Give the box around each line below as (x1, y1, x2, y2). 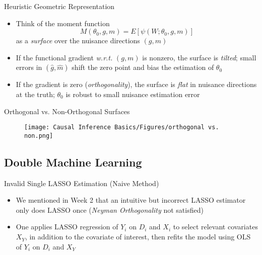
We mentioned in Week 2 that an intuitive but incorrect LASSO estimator (16, 195, 246, 205)
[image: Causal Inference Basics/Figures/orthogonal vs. (24, 124, 219, 131)
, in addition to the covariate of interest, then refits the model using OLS (25, 231, 251, 242)
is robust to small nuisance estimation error (65, 89, 200, 99)
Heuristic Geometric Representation (4, 1, 115, 11)
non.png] (24, 132, 53, 139)
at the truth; (16, 89, 55, 99)
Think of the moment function (16, 18, 110, 28)
